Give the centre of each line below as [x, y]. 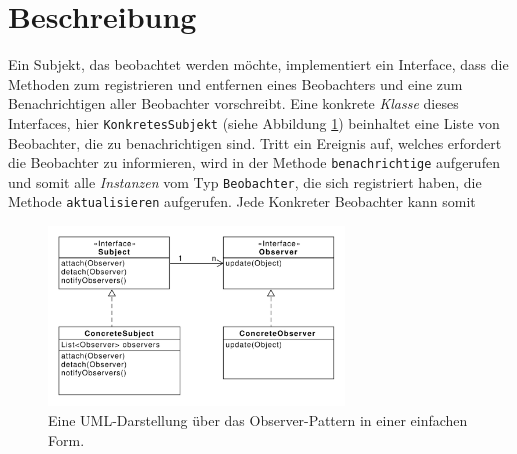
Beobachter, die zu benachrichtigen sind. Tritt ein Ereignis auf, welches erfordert [255, 142]
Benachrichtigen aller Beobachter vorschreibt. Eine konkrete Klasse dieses [233, 103]
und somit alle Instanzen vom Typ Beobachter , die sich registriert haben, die [245, 181]
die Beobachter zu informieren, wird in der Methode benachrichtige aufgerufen [254, 162]
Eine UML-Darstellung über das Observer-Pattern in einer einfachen [258, 419]
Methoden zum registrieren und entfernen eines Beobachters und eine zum [235, 83]
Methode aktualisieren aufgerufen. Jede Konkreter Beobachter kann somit [242, 201]
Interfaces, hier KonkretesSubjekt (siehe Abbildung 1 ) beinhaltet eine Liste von [254, 122]
